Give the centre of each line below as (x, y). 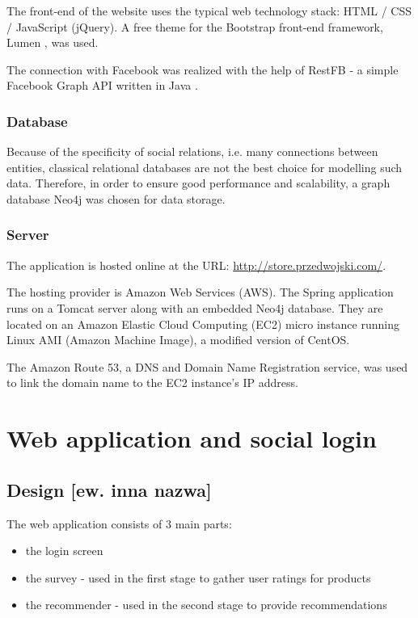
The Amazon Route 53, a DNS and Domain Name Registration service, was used (207, 366)
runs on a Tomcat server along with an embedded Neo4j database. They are (195, 307)
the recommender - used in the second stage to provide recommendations (206, 605)
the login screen (64, 551)
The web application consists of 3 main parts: (119, 523)
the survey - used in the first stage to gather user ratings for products (198, 577)
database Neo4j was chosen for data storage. (116, 198)
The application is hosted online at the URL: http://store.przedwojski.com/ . (196, 265)
